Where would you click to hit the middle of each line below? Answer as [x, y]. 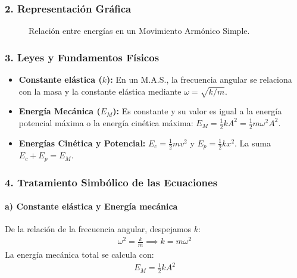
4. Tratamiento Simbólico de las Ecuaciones [111, 182]
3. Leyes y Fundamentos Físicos [82, 57]
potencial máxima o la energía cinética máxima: [106, 122]
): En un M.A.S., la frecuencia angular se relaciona [199, 79]
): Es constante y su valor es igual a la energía [197, 111]
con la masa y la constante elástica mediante [100, 91]
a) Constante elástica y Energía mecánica [91, 206]
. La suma [253, 143]
